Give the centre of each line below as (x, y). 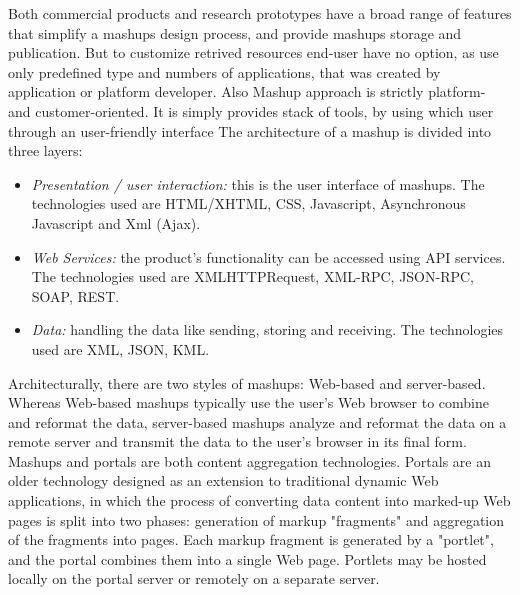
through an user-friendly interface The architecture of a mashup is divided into (250, 130)
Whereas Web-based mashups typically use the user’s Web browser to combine (249, 402)
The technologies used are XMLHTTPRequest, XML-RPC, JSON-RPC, (253, 276)
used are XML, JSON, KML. (120, 348)
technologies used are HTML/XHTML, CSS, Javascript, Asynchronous (248, 203)
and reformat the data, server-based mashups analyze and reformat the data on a (257, 421)
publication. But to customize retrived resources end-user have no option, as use (253, 52)
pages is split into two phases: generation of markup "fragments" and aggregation (256, 519)
